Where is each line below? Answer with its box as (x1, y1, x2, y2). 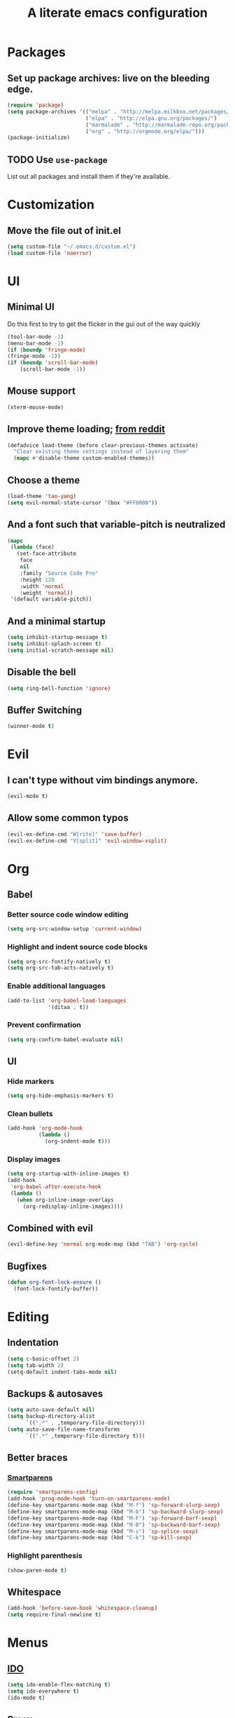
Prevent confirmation (7, 1020, 82, 1030)
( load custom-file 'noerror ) (7, 249, 92, 256)
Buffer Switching (7, 704, 83, 716)
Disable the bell (7, 666, 76, 678)
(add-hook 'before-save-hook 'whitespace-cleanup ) (7, 1604, 158, 1612)
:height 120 (20, 576, 55, 583)
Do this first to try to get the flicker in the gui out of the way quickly (7, 319, 201, 328)
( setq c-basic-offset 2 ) (7, 1355, 80, 1362)
